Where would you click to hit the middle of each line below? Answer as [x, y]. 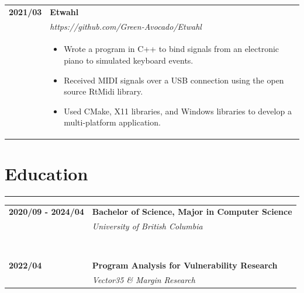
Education [46, 173]
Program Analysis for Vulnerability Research [185, 265]
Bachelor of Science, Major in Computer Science [192, 212]
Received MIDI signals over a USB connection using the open [174, 80]
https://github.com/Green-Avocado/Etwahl [126, 26]
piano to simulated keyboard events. [129, 60]
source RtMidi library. [103, 91]
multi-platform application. [112, 122]
